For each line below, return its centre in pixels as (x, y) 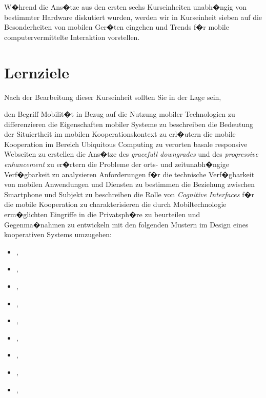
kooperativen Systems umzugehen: (58, 234)
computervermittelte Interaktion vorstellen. (72, 37)
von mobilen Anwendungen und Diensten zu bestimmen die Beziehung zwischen (130, 184)
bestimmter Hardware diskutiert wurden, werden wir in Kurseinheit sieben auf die (133, 17)
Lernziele (37, 72)
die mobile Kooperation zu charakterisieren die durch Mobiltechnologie (115, 204)
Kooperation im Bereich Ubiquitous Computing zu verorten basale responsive (126, 144)
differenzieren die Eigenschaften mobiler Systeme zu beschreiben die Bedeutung (129, 124)
